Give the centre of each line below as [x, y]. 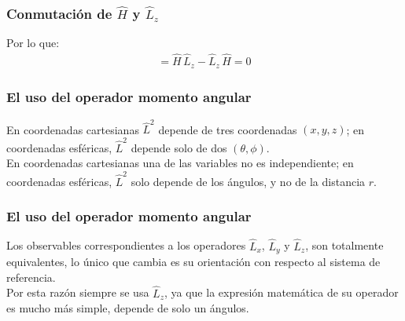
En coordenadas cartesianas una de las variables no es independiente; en [180, 163]
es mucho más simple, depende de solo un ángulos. [128, 308]
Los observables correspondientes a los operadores [126, 245]
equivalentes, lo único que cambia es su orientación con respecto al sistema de [193, 262]
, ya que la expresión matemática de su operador [281, 292]
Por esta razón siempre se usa [78, 292]
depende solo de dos [179, 147]
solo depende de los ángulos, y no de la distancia [248, 181]
